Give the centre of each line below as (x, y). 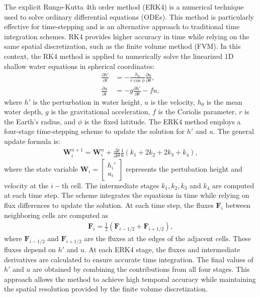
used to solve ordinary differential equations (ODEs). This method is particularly (129, 16)
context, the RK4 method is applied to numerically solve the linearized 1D (119, 56)
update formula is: (32, 141)
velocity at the (26, 185)
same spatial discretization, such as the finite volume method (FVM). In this (122, 46)
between (238, 205)
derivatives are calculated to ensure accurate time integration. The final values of (129, 259)
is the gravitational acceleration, (101, 112)
